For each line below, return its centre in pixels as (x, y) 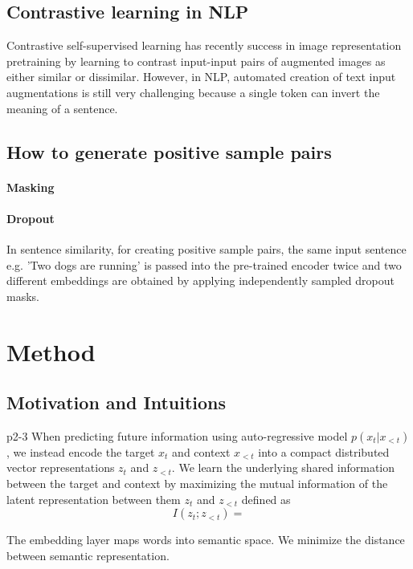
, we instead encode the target (81, 451)
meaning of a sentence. (62, 108)
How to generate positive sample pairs (169, 151)
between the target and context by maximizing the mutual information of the (197, 484)
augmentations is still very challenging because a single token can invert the (193, 92)
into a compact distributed (324, 451)
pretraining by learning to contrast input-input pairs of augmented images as (196, 61)
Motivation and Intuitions (116, 402)
